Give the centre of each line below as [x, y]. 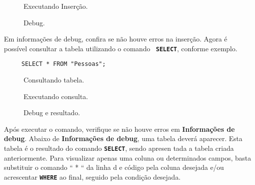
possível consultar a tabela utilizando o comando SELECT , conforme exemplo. [121, 48]
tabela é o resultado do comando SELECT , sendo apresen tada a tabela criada [119, 148]
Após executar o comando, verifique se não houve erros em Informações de [119, 129]
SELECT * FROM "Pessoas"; [64, 64]
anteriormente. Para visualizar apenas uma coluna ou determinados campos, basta [127, 157]
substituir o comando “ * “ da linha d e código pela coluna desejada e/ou [114, 167]
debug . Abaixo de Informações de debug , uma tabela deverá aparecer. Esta [123, 138]
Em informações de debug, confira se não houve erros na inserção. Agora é [116, 39]
